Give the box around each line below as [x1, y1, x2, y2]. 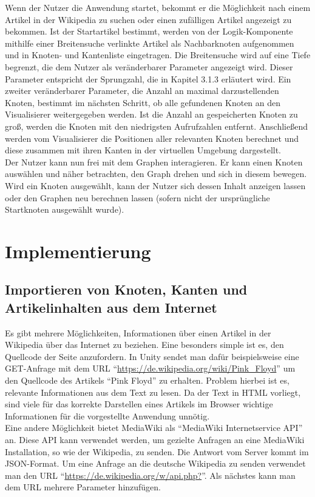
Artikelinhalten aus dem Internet [5, 298, 217, 316]
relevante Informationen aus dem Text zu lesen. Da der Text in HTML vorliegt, [5, 385, 301, 398]
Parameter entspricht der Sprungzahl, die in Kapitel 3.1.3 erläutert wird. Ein [5, 72, 291, 85]
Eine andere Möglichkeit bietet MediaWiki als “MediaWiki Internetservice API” [5, 421, 303, 434]
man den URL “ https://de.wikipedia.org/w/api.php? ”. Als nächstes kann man [5, 469, 296, 481]
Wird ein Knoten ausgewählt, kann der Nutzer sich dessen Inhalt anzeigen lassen [5, 179, 306, 192]
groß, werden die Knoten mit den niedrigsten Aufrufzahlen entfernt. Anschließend [5, 119, 308, 132]
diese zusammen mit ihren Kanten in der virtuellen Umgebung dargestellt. [5, 144, 281, 156]
